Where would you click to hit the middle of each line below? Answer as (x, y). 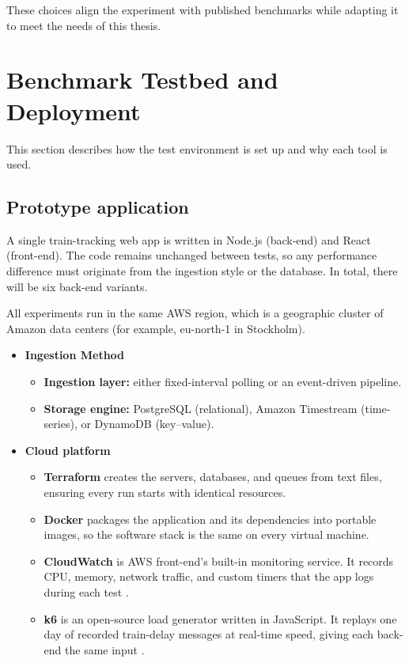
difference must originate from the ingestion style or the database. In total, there (202, 271)
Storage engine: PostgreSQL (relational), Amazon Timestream (201, 408)
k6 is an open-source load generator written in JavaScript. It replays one (220, 618)
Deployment (74, 110)
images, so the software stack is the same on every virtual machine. (206, 534)
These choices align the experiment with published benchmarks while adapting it (203, 9)
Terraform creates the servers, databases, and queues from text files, (213, 477)
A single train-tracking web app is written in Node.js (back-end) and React (189, 239)
